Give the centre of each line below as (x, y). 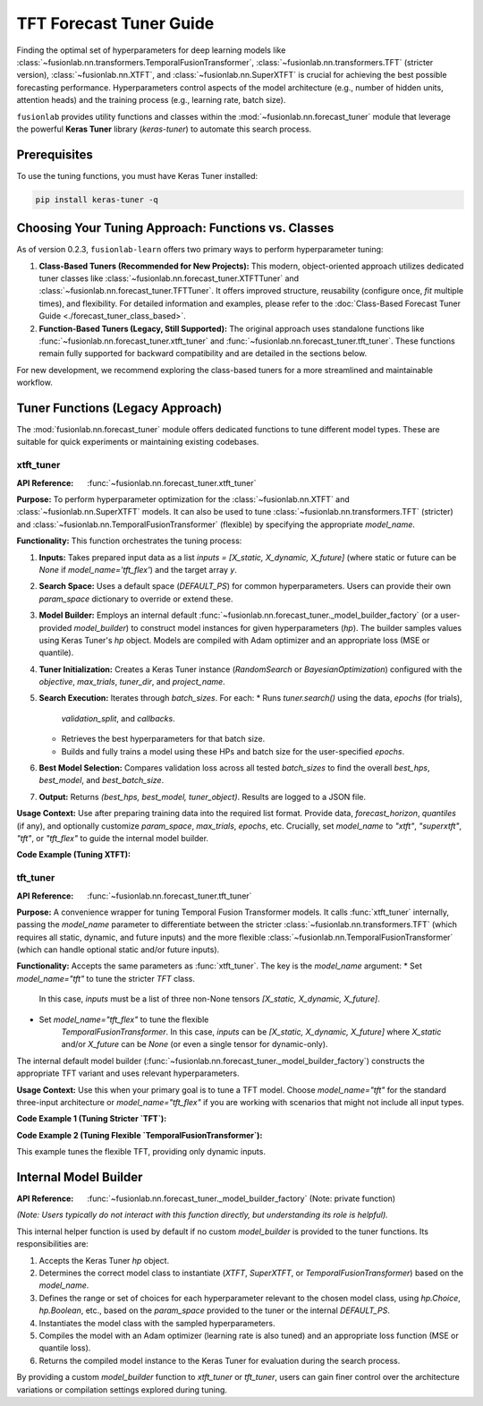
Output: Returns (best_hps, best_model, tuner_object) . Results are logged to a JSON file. (203, 797)
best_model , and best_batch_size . (102, 780)
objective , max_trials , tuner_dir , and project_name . (132, 682)
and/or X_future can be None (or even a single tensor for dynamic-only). (195, 1044)
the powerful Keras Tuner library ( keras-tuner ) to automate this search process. (164, 129)
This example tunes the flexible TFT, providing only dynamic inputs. (141, 1152)
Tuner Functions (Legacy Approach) (119, 408)
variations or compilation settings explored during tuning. (122, 1389)
